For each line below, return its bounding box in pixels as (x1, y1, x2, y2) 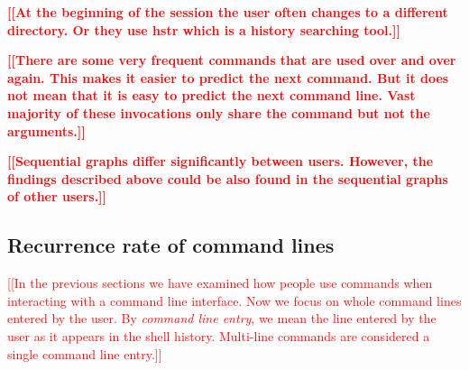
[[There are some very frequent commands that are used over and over (7, 51, 456, 69)
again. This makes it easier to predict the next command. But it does (7, 68, 449, 87)
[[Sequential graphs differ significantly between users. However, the (7, 152, 434, 171)
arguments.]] (7, 121, 86, 140)
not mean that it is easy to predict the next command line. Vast (7, 86, 416, 105)
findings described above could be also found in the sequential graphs (7, 169, 448, 188)
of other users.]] (7, 187, 107, 206)
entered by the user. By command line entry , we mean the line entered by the (7, 309, 437, 328)
